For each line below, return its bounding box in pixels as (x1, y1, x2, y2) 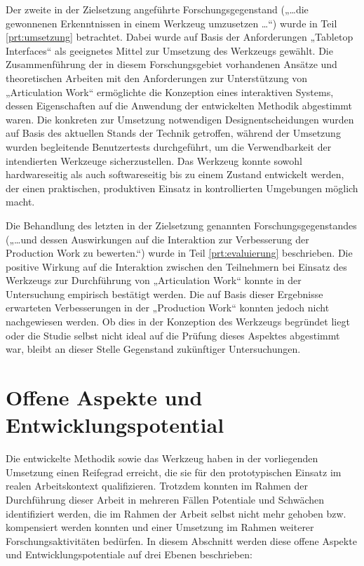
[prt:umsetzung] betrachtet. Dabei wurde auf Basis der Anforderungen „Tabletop (6, 29, 353, 44)
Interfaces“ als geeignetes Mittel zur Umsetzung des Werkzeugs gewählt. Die (6, 43, 333, 58)
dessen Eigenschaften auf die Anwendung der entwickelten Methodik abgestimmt (6, 98, 353, 113)
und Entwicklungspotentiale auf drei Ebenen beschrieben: (6, 547, 252, 562)
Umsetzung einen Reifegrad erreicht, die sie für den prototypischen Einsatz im (6, 464, 342, 479)
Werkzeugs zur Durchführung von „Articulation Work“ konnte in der (6, 273, 302, 288)
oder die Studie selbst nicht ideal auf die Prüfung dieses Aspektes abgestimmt (6, 328, 340, 342)
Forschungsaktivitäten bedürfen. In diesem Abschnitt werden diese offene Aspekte (6, 533, 357, 548)
